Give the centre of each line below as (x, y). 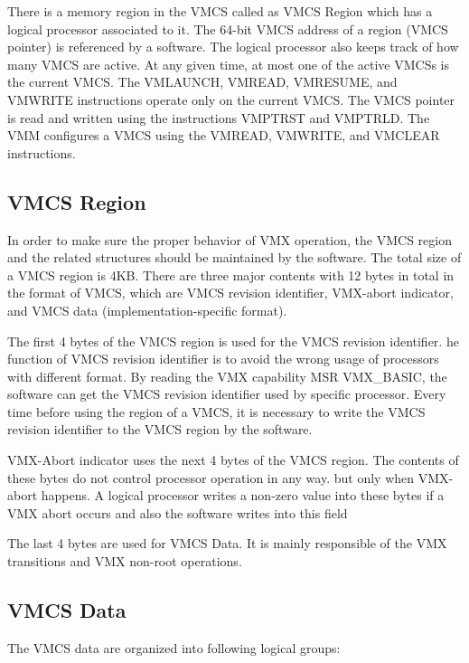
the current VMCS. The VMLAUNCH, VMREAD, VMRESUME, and (202, 82)
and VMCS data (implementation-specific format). (147, 310)
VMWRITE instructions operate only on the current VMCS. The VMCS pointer (231, 99)
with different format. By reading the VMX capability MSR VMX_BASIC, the (227, 376)
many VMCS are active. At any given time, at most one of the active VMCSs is (229, 64)
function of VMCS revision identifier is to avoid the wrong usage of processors (223, 359)
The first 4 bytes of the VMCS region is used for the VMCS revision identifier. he (233, 341)
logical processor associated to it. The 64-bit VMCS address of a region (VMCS (228, 28)
